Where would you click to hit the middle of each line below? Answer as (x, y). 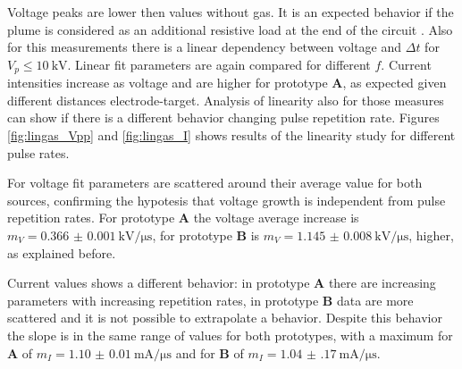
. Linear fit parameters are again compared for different (219, 64)
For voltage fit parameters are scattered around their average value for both (215, 183)
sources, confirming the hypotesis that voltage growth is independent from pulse (227, 200)
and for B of (210, 352)
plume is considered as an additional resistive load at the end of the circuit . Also (230, 29)
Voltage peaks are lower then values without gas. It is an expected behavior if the (231, 12)
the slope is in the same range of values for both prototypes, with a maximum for (230, 335)
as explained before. (62, 252)
